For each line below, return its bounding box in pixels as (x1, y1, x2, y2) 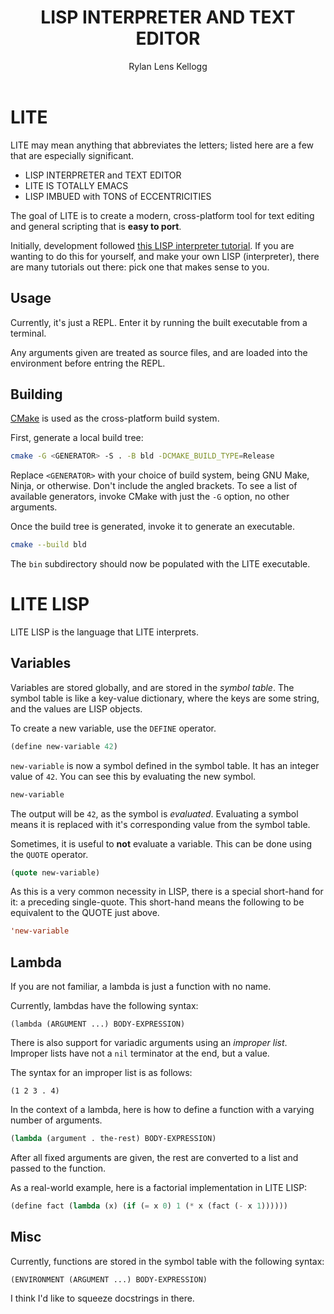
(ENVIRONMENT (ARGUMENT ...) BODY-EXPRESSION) (10, 1274, 208, 1285)
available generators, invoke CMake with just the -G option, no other (10, 491, 290, 503)
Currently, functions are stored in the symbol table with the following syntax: (10, 1255, 325, 1267)
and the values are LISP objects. (10, 702, 143, 715)
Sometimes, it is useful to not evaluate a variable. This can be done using (10, 837, 312, 850)
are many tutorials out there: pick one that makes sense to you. (10, 261, 270, 273)
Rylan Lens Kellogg (128, 60, 208, 72)
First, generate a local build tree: (10, 432, 144, 444)
